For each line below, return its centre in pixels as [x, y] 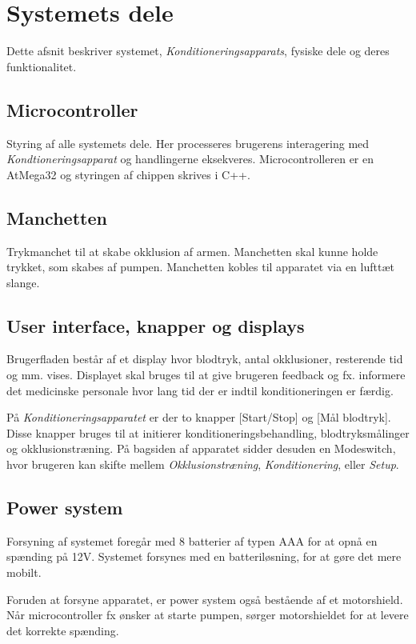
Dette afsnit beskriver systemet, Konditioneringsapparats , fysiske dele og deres [198, 51]
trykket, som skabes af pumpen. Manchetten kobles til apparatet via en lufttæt [200, 267]
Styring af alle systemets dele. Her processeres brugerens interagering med [188, 143]
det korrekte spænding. [63, 630]
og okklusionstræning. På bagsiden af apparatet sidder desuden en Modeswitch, [201, 448]
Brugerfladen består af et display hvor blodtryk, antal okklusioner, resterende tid [205, 359]
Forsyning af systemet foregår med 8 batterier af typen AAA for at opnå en [192, 540]
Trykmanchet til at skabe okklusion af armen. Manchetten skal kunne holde [192, 251]
